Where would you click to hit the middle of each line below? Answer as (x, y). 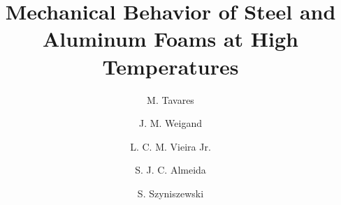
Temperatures (170, 66)
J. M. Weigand (170, 123)
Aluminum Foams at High (170, 39)
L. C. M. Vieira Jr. (170, 146)
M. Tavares (170, 99)
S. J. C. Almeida (170, 170)
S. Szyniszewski (170, 193)
